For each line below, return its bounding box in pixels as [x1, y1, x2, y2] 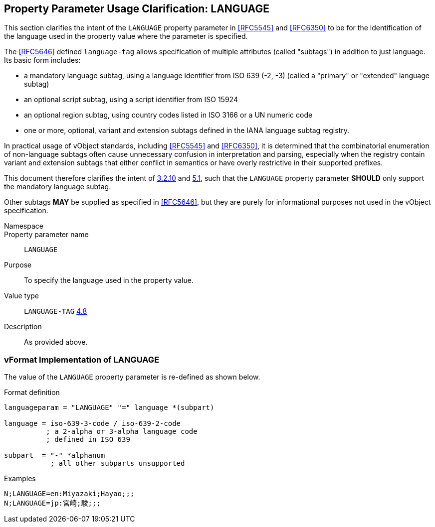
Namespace [4, 222, 43, 231]
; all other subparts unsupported [50, 459, 185, 468]
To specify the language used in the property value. [24, 276, 194, 285]
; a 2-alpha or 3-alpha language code [46, 427, 198, 436]
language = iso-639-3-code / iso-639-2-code [4, 419, 181, 428]
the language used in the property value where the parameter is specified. [4, 32, 248, 41]
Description [4, 322, 42, 331]
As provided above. [24, 338, 88, 347]
